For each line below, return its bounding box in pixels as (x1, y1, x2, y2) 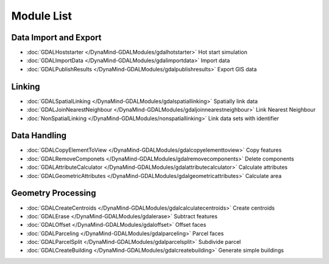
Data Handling (11, 130, 67, 141)
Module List (11, 9, 73, 23)
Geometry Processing (11, 188, 96, 198)
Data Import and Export (11, 32, 102, 43)
